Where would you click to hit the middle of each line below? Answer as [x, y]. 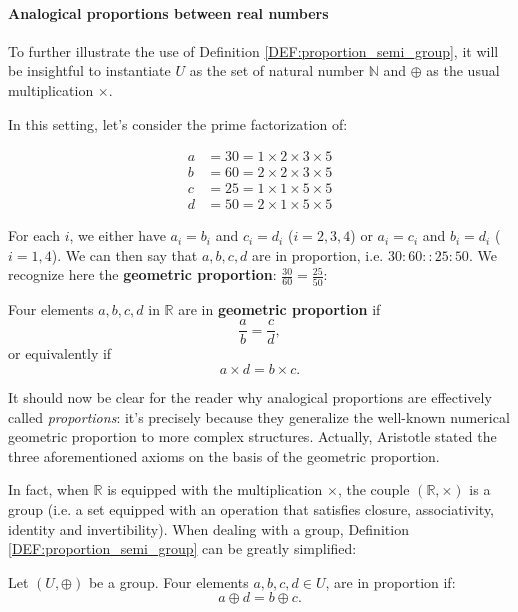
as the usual [463, 70]
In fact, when [48, 489]
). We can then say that [124, 254]
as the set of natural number [277, 70]
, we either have [117, 235]
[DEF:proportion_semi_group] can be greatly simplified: [182, 548]
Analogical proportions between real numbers [168, 12]
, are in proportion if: [390, 581]
